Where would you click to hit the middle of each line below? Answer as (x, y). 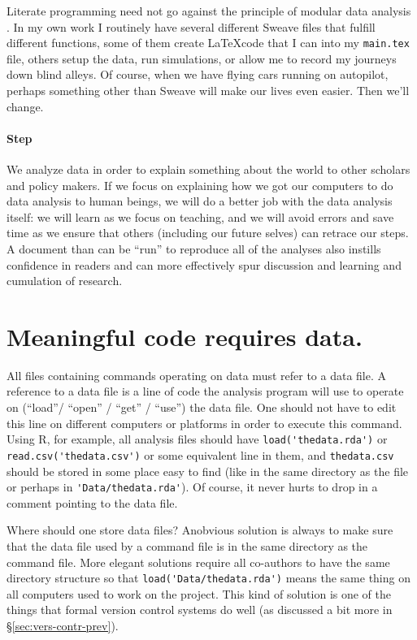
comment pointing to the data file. (92, 502)
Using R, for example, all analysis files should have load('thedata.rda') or (197, 439)
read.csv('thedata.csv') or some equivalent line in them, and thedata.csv (200, 454)
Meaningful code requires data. (185, 336)
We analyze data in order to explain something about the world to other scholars (208, 169)
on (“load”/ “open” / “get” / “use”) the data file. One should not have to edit (202, 407)
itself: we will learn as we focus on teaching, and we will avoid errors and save (200, 216)
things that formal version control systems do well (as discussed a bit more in (200, 610)
